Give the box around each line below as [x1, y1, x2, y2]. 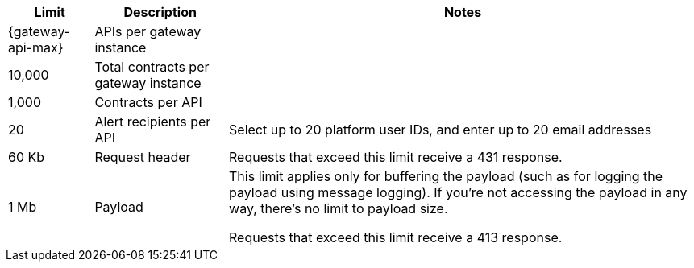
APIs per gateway [94, 23, 202, 39]
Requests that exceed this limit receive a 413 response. [229, 229, 563, 245]
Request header [94, 149, 191, 165]
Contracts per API [94, 94, 202, 110]
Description [123, 4, 197, 20]
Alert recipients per [94, 113, 211, 130]
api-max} [8, 39, 64, 56]
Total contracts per [94, 59, 210, 75]
